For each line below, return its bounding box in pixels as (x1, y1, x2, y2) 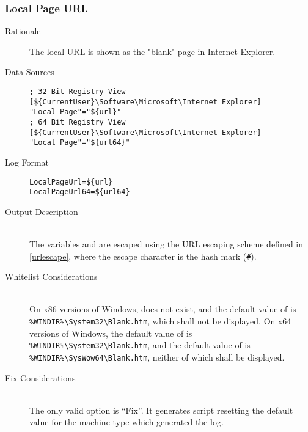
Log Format (5, 155, 49, 168)
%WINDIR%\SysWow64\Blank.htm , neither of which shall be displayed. (29, 350, 285, 363)
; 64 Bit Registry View (29, 117, 126, 126)
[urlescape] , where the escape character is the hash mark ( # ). (29, 249, 257, 262)
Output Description (5, 205, 78, 218)
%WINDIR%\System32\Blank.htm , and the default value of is (29, 339, 251, 351)
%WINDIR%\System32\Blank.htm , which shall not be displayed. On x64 (29, 315, 291, 328)
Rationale (5, 24, 41, 37)
